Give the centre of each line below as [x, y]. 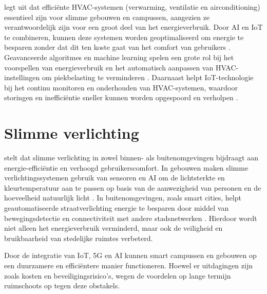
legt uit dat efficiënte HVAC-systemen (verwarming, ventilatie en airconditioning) [132, 7]
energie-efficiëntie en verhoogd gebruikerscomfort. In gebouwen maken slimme [126, 167]
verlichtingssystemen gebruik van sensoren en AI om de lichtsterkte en [115, 178]
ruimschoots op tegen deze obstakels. [62, 286]
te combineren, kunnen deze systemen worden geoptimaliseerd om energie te [124, 37]
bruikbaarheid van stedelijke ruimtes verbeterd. [79, 238]
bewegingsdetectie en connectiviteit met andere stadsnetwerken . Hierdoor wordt [131, 218]
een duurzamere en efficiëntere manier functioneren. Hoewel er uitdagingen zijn [128, 265]
